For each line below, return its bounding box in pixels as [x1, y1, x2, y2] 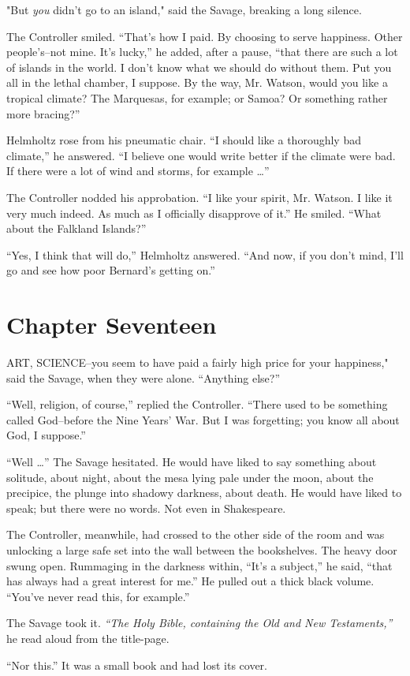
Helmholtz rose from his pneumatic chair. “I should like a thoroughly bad [6, 132, 361, 148]
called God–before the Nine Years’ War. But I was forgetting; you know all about [6, 411, 400, 428]
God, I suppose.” [6, 427, 86, 443]
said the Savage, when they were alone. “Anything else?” [6, 369, 281, 386]
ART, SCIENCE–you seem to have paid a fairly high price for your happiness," [6, 354, 389, 371]
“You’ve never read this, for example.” [6, 588, 190, 604]
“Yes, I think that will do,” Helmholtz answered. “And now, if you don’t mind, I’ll [6, 246, 404, 263]
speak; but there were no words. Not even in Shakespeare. [6, 499, 286, 516]
